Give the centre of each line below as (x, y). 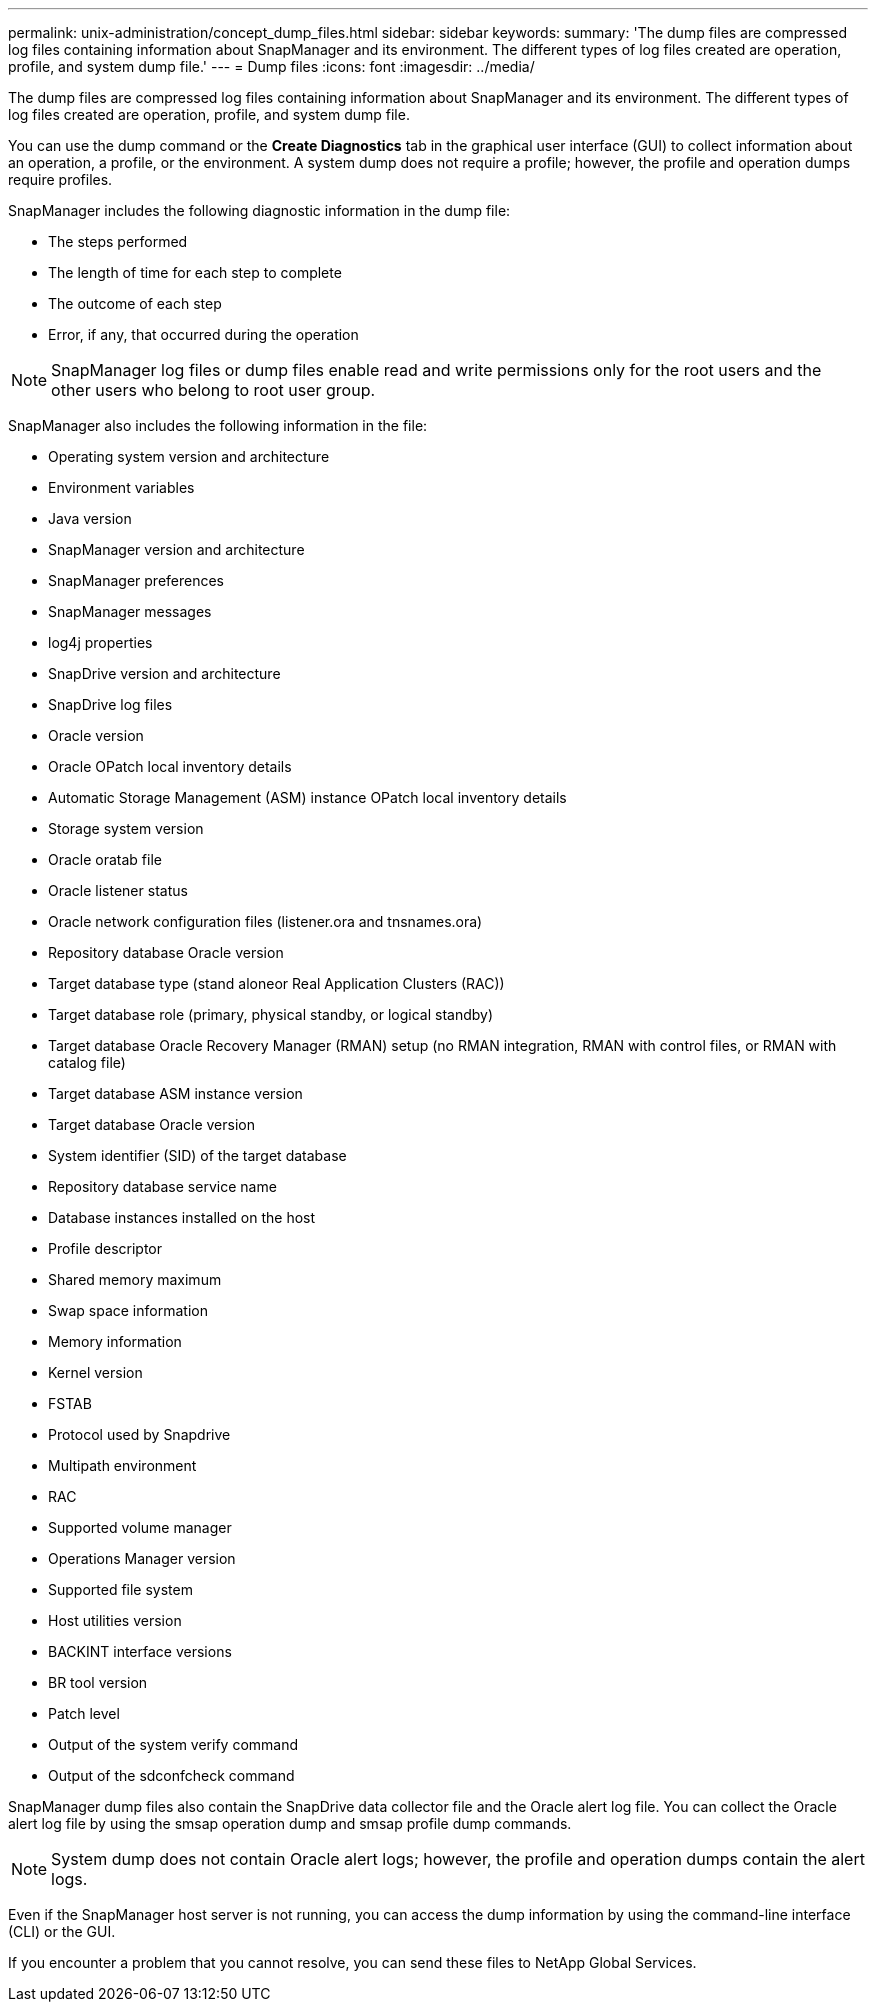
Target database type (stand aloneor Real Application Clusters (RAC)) (276, 983)
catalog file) (87, 1062)
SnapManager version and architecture (176, 549)
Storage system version (126, 828)
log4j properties (100, 642)
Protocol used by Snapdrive (139, 1434)
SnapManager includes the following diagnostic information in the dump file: (259, 210)
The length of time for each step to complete (195, 272)
